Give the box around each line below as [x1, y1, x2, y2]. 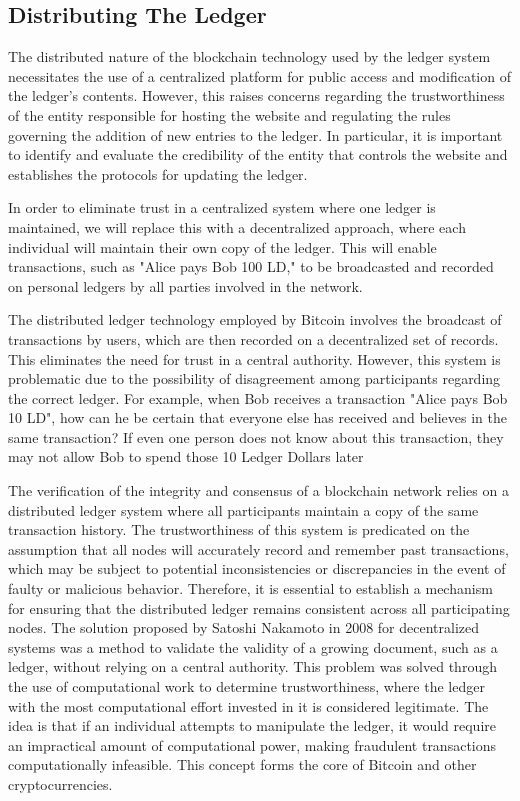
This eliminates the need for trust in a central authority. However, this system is [8, 348, 501, 369]
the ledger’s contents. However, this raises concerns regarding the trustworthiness [8, 85, 505, 106]
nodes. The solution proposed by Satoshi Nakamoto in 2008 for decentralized [8, 617, 480, 638]
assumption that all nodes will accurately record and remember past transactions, [8, 538, 509, 559]
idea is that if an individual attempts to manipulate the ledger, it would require [8, 715, 496, 736]
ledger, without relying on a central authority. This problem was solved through [8, 656, 497, 677]
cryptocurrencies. [8, 773, 113, 794]
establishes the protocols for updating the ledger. [8, 163, 308, 184]
